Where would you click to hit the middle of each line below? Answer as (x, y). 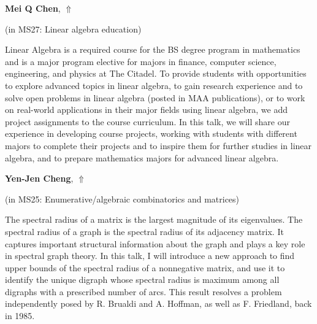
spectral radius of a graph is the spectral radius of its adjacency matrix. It (144, 231)
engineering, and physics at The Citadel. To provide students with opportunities (156, 73)
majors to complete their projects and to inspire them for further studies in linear (158, 145)
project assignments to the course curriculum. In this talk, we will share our (148, 121)
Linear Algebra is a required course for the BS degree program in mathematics (153, 49)
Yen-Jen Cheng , (39, 178)
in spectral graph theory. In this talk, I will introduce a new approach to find (150, 256)
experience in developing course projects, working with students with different (151, 133)
